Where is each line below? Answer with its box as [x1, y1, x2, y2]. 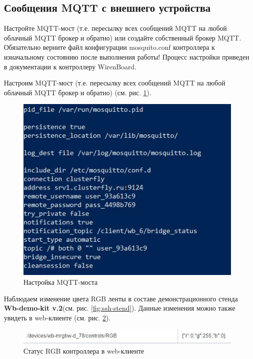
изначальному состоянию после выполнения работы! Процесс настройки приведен [4, 51, 250, 62]
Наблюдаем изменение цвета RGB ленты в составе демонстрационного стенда [4, 293, 238, 303]
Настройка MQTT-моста [23, 276, 98, 287]
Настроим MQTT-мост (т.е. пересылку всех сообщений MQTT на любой [4, 78, 226, 88]
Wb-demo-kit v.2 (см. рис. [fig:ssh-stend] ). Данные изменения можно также [4, 303, 235, 313]
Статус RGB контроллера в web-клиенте [23, 345, 144, 356]
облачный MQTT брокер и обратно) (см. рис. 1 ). [4, 87, 152, 97]
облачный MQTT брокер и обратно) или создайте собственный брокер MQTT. [4, 32, 241, 42]
